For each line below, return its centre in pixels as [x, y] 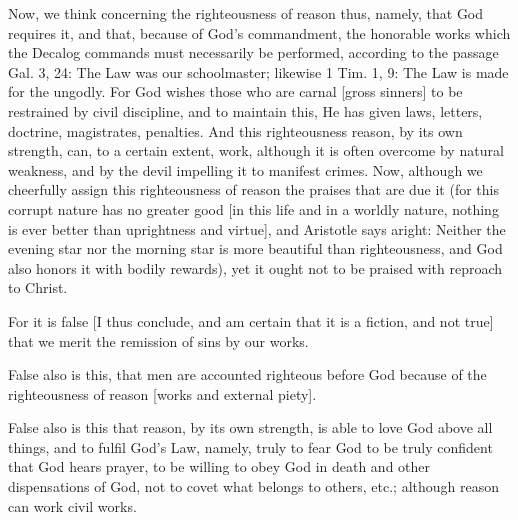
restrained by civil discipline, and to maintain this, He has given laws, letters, [245, 110]
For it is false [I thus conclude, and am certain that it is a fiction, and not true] [251, 320]
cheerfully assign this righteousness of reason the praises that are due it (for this [253, 189]
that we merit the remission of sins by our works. [158, 340]
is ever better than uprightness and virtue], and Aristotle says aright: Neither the [257, 228]
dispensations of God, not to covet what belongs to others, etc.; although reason [254, 486]
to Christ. [38, 287]
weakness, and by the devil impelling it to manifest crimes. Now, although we [245, 169]
